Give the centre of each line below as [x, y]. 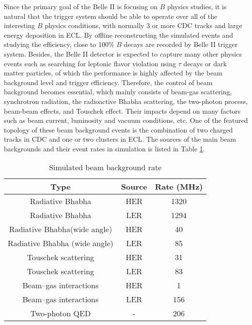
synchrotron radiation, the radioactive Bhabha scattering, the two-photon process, [126, 101]
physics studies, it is [197, 6]
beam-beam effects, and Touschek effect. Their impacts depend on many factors [122, 111]
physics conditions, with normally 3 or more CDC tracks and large [143, 25]
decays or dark [205, 63]
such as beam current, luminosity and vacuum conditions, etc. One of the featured [126, 120]
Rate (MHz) [179, 186]
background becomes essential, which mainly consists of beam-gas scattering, [118, 92]
